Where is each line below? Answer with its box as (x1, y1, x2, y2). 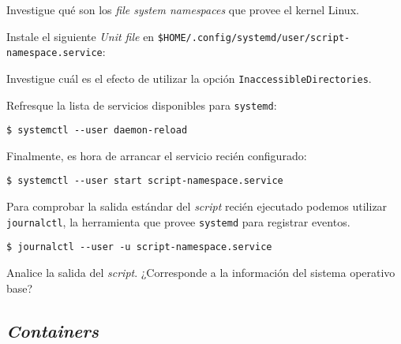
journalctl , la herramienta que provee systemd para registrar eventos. (6, 213, 350, 230)
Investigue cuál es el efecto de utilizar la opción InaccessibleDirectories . (6, 69, 372, 86)
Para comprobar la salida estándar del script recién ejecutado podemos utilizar (6, 198, 388, 215)
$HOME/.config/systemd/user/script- (157, 32, 350, 43)
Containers (6, 318, 99, 342)
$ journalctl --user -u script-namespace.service (6, 241, 272, 253)
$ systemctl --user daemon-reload (6, 125, 188, 136)
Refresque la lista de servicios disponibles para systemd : (6, 96, 277, 113)
